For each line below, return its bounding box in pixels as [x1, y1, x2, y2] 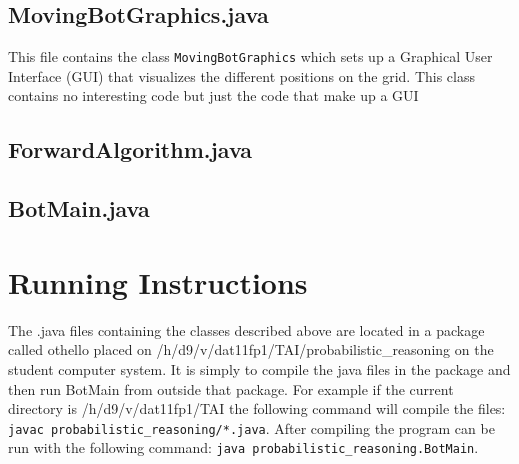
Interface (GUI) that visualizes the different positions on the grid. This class [8, 65, 476, 86]
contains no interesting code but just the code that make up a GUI [8, 85, 419, 106]
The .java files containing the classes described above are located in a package [8, 319, 485, 340]
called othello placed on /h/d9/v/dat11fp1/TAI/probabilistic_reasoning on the [8, 339, 494, 360]
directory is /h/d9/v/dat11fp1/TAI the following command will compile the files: [8, 398, 506, 419]
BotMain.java [8, 193, 150, 224]
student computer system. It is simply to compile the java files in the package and [8, 358, 511, 379]
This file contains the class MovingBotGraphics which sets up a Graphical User [8, 46, 493, 67]
